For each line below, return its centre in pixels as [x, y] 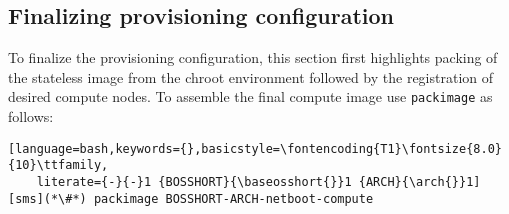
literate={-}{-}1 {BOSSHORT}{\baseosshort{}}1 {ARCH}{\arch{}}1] [258, 181]
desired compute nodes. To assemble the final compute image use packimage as [250, 96]
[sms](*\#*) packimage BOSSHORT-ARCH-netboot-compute [191, 198]
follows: [31, 116]
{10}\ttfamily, [58, 165]
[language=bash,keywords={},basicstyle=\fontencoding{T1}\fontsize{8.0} [255, 148]
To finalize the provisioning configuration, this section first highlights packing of [253, 57]
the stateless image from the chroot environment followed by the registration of [251, 76]
